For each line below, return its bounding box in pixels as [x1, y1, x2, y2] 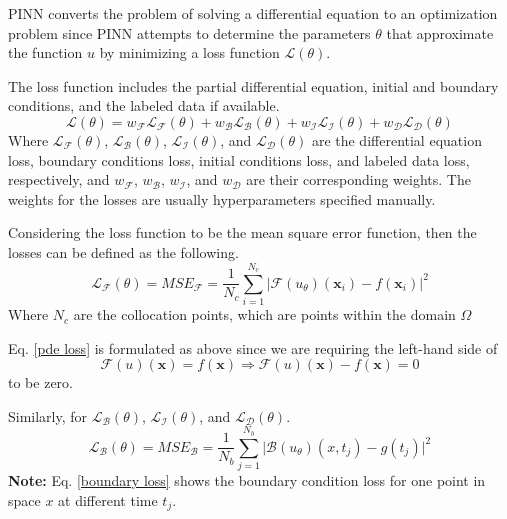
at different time [58, 489, 158, 510]
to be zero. [8, 372, 73, 393]
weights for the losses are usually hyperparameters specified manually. [8, 188, 436, 209]
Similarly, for [8, 405, 88, 426]
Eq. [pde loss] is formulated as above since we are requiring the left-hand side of [8, 337, 498, 358]
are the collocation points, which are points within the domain [73, 304, 456, 325]
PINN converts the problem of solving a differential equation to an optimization [8, 3, 498, 23]
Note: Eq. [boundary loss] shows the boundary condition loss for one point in [8, 469, 486, 490]
